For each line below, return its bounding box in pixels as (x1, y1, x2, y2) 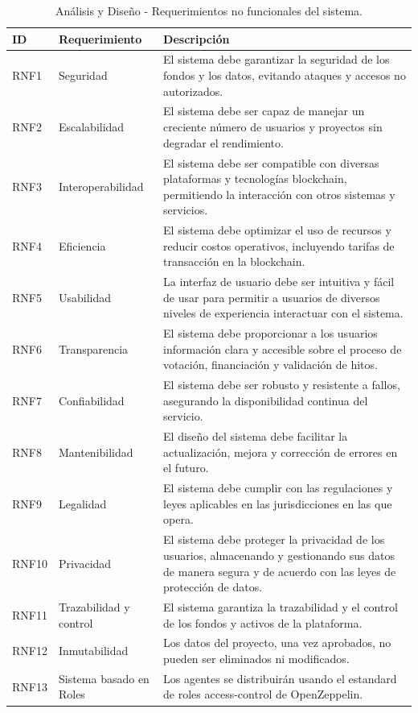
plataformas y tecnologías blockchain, (163, 170, 347, 187)
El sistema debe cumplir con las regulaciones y (163, 479, 393, 496)
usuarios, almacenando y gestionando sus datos (163, 546, 395, 563)
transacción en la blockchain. (163, 253, 305, 270)
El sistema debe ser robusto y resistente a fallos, (163, 376, 400, 393)
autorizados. (163, 82, 223, 99)
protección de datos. (163, 578, 263, 595)
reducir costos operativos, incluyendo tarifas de (163, 237, 395, 254)
